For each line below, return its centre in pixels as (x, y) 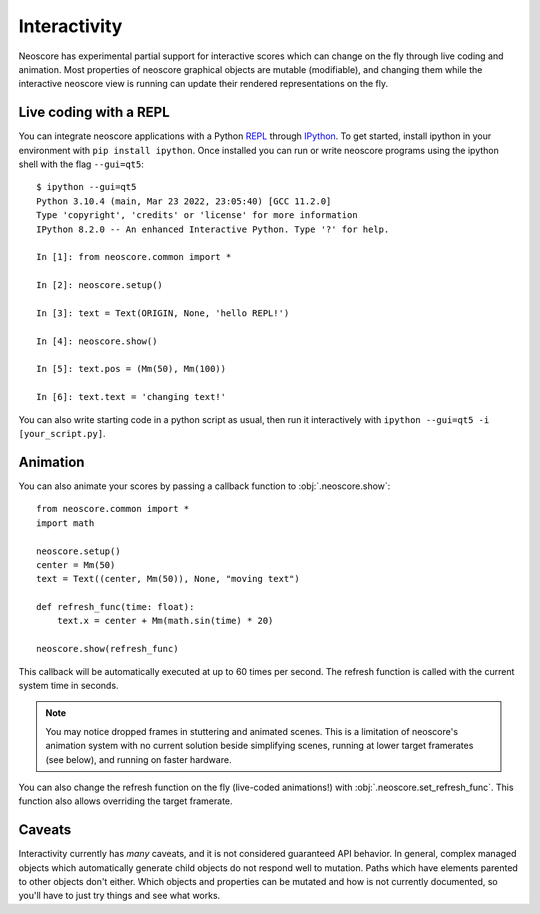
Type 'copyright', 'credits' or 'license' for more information (197, 215)
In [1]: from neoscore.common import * (134, 257)
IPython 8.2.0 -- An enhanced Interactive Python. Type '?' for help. (213, 229)
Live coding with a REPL (94, 112)
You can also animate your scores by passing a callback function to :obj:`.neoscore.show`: (204, 486)
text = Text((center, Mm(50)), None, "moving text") (168, 579)
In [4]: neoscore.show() (97, 341)
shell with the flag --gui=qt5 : (81, 164)
